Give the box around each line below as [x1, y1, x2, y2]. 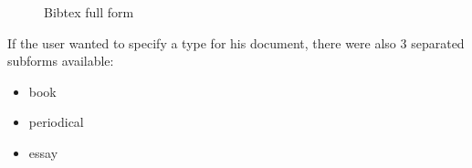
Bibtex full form [44, 3, 134, 21]
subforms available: [7, 51, 114, 70]
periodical [28, 112, 84, 131]
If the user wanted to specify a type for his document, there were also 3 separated [7, 33, 465, 52]
